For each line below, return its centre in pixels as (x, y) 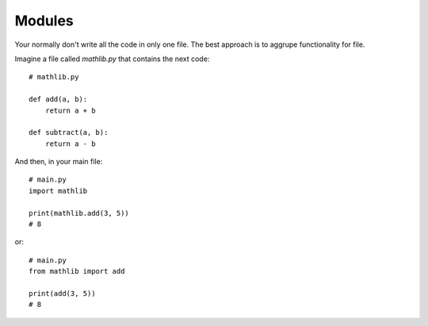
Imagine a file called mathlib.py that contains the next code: (112, 59)
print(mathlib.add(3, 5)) (79, 213)
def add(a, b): (58, 100)
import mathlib (58, 191)
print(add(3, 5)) (62, 293)
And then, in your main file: (59, 162)
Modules (44, 21)
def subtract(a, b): (69, 132)
